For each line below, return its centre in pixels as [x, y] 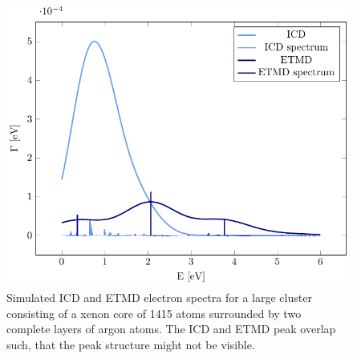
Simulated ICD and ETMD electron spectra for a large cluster [159, 298]
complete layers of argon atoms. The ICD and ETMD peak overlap [171, 329]
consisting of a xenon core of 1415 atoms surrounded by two [154, 313]
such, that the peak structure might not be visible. [131, 344]
